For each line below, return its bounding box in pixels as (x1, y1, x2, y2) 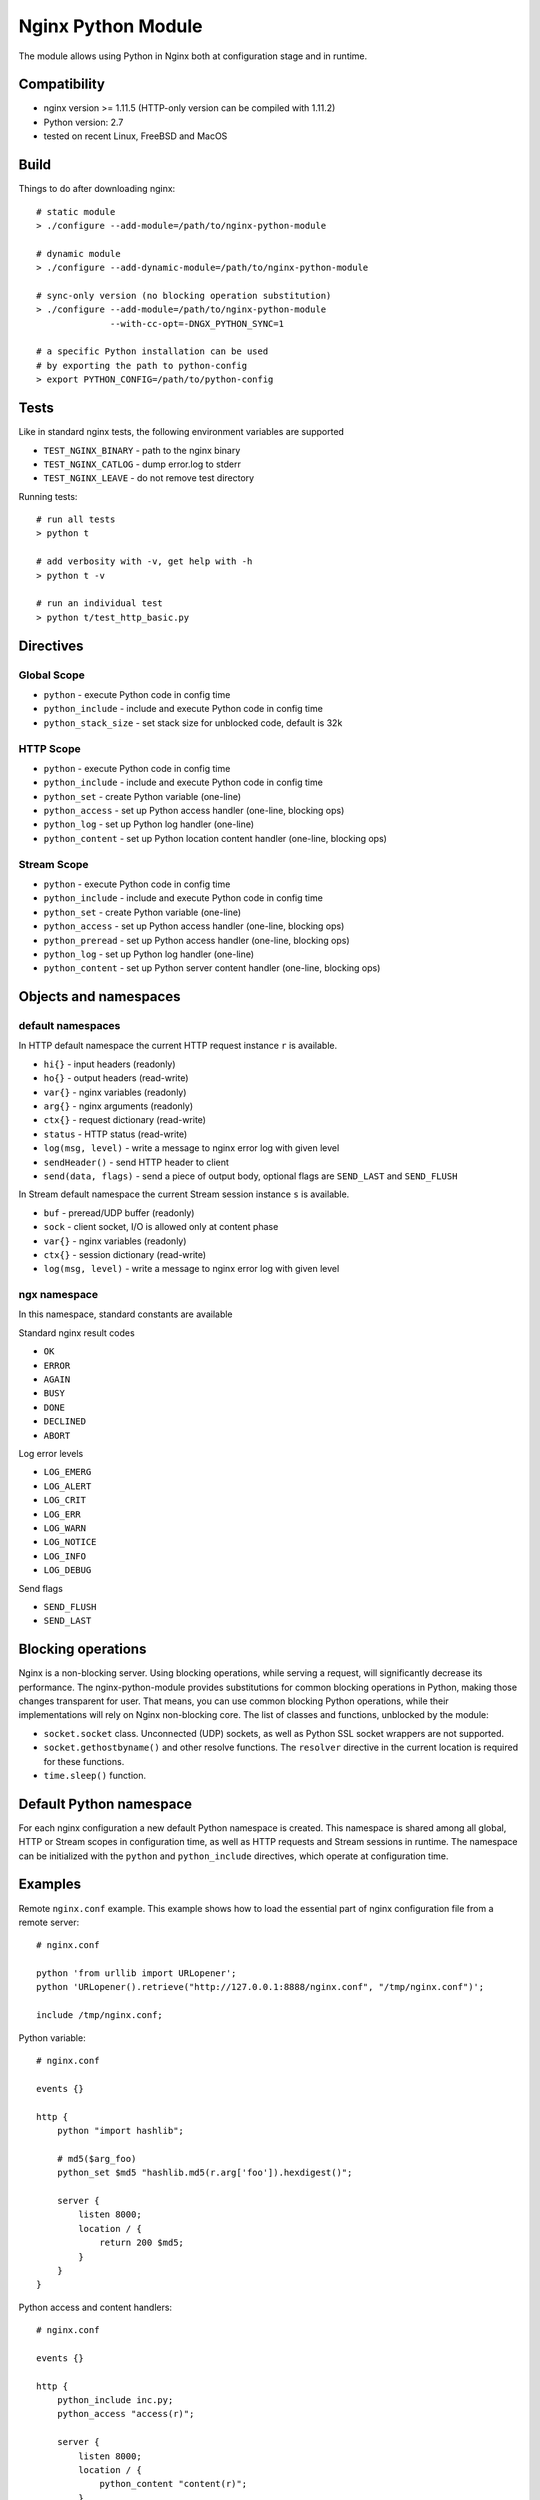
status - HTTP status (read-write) (43, 1128, 188, 1140)
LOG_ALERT (43, 1480, 92, 1492)
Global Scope (18, 668, 85, 682)
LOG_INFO (43, 1550, 87, 1562)
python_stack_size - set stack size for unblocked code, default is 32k (43, 716, 343, 729)
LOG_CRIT (43, 1495, 87, 1506)
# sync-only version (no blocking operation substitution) (36, 290, 332, 301)
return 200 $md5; (99, 2237, 185, 2249)
